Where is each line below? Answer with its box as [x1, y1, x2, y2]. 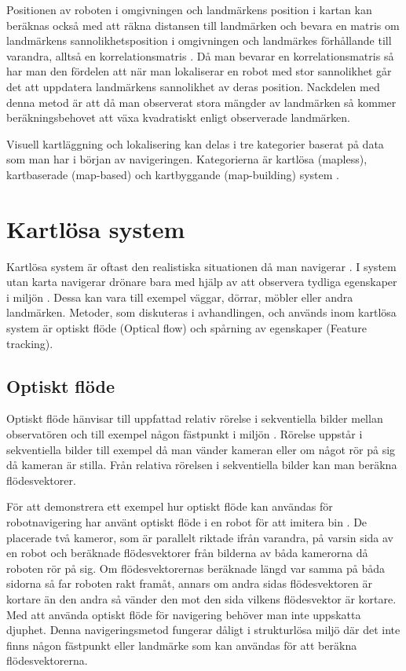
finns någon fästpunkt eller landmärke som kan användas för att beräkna [6, 636, 357, 653]
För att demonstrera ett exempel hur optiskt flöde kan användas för [6, 498, 333, 515]
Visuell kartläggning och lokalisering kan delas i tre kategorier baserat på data [6, 135, 384, 152]
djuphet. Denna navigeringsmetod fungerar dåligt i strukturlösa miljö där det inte [6, 621, 401, 638]
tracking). [6, 335, 53, 351]
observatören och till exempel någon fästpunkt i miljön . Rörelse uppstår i [6, 426, 363, 442]
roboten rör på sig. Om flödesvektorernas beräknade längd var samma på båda [6, 559, 386, 576]
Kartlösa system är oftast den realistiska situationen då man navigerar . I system [6, 258, 397, 274]
